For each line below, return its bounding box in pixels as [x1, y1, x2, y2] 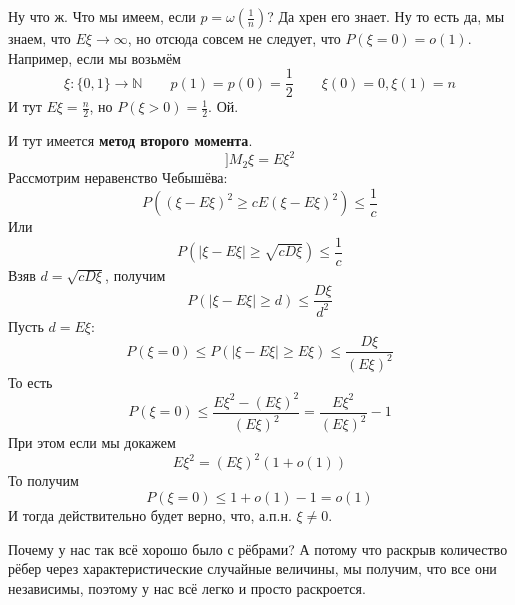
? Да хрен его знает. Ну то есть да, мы [267, 6, 505, 26]
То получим [8, 470, 79, 491]
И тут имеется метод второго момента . [8, 130, 253, 151]
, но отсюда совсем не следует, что [127, 28, 341, 48]
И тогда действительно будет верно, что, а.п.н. [8, 505, 292, 526]
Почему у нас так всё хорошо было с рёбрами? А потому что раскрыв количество [8, 538, 508, 559]
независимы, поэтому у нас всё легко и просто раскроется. [8, 577, 366, 598]
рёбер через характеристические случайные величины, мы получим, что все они [8, 558, 497, 579]
